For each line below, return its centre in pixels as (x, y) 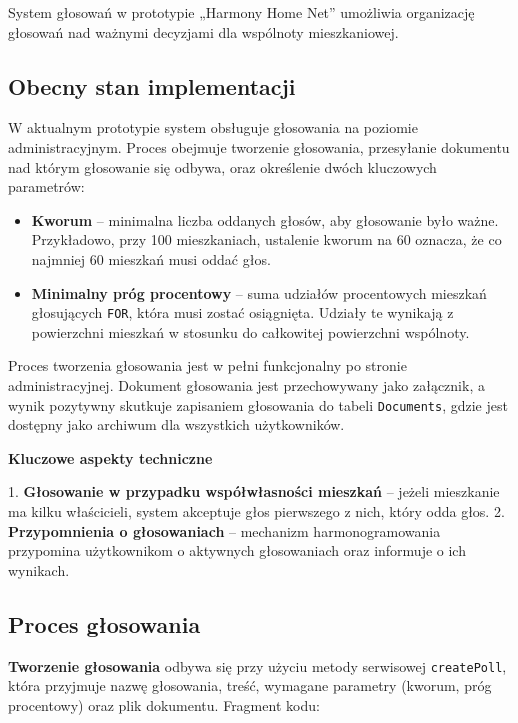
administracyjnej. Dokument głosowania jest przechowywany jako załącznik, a (246, 384)
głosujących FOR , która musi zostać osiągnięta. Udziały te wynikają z (242, 312)
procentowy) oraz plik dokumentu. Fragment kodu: (164, 704)
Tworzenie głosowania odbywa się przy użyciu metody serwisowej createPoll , (257, 665)
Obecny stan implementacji (152, 85)
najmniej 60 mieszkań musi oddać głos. (151, 258)
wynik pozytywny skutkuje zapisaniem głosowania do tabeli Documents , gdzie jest (258, 404)
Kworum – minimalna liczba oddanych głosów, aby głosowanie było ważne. (265, 219)
